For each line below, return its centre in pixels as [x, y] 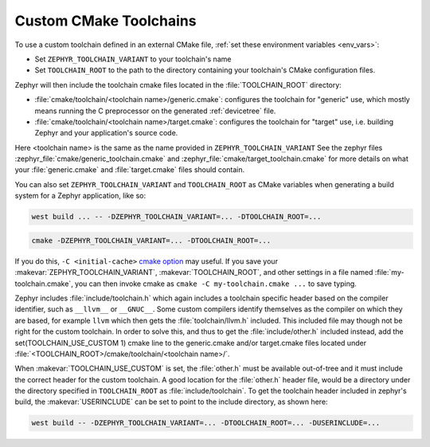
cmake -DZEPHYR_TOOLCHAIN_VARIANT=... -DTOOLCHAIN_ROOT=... [151, 240]
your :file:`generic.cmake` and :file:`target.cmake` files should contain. [130, 170]
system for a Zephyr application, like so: [80, 196]
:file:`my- [389, 273]
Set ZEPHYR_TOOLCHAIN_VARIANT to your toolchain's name [133, 59]
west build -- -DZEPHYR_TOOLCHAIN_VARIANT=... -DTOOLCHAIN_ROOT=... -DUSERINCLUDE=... [206, 423]
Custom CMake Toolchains [106, 21]
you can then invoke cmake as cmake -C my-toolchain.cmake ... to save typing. [216, 284]
